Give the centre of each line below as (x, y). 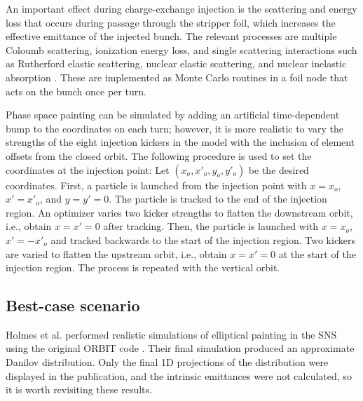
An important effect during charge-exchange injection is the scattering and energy (181, 8)
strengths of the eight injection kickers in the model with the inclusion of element (180, 142)
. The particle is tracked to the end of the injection (218, 199)
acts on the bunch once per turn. (76, 91)
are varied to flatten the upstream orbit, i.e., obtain (116, 253)
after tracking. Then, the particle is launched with (211, 226)
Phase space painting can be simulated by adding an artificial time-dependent (173, 115)
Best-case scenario (73, 305)
